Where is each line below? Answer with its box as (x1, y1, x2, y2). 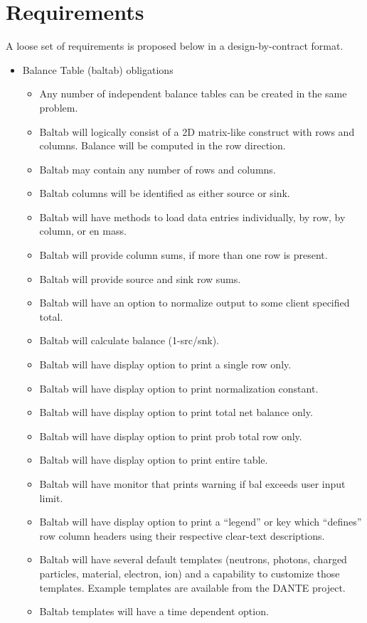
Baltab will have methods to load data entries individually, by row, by (39, 209, 346, 224)
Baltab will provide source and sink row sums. (39, 271, 241, 286)
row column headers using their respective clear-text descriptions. (39, 528, 325, 543)
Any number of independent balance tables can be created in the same (39, 86, 347, 101)
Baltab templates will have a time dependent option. (39, 604, 269, 619)
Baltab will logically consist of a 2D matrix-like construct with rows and (39, 124, 355, 139)
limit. (39, 490, 63, 505)
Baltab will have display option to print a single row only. (39, 357, 292, 372)
